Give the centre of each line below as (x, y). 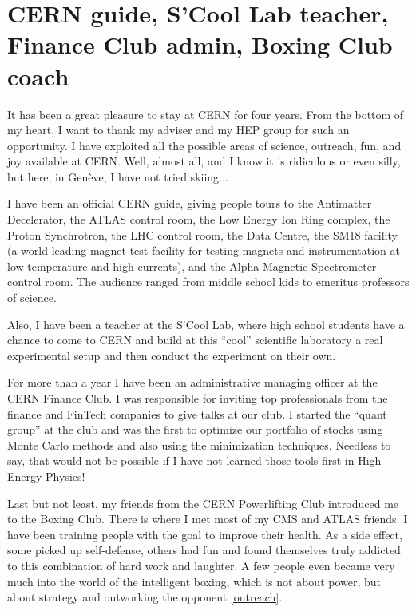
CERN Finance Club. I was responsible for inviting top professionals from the (198, 398)
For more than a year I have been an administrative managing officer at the (192, 382)
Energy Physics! (46, 476)
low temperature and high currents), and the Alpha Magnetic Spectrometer (192, 266)
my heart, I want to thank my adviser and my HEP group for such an (178, 130)
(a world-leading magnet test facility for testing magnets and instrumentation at (204, 250)
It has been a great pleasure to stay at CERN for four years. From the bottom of (206, 114)
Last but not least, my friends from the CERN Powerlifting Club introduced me (203, 503)
